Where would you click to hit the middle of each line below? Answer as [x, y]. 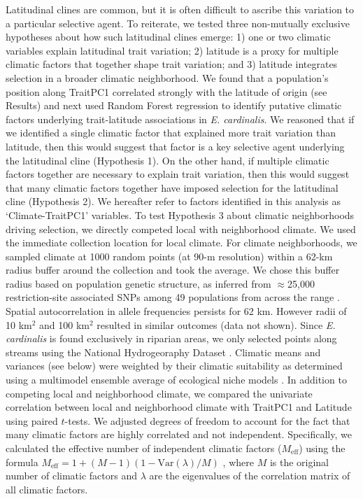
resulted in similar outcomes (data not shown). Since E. [216, 324]
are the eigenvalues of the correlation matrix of [250, 476]
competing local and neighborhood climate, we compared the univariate [159, 393]
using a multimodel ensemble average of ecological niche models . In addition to [176, 380]
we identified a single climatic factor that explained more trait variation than [171, 133]
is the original [299, 462]
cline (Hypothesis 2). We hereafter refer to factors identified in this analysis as [173, 201]
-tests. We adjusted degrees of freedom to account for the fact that [207, 420]
